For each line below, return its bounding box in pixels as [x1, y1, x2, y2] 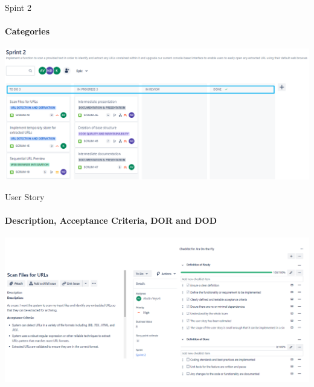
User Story [5, 190, 45, 203]
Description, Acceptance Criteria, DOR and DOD [5, 214, 217, 227]
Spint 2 [5, 1, 31, 13]
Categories [5, 25, 50, 37]
